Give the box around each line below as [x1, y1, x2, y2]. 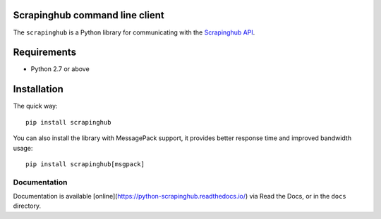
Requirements [13, 46, 77, 58]
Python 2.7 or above [30, 65, 90, 73]
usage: [13, 144, 33, 152]
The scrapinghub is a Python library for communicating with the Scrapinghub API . [13, 28, 255, 37]
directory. [13, 201, 42, 211]
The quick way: [13, 102, 58, 111]
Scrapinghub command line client [13, 9, 165, 21]
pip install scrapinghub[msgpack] [25, 160, 145, 168]
